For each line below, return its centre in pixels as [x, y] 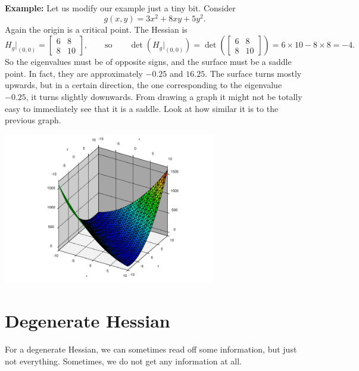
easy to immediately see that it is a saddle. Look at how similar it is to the [142, 108]
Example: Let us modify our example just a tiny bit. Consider [120, 8]
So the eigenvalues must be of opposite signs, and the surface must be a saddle [148, 62]
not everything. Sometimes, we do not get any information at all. [123, 361]
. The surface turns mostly [253, 73]
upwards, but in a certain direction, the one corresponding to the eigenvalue [143, 85]
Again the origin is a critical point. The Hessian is [96, 29]
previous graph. [33, 120]
